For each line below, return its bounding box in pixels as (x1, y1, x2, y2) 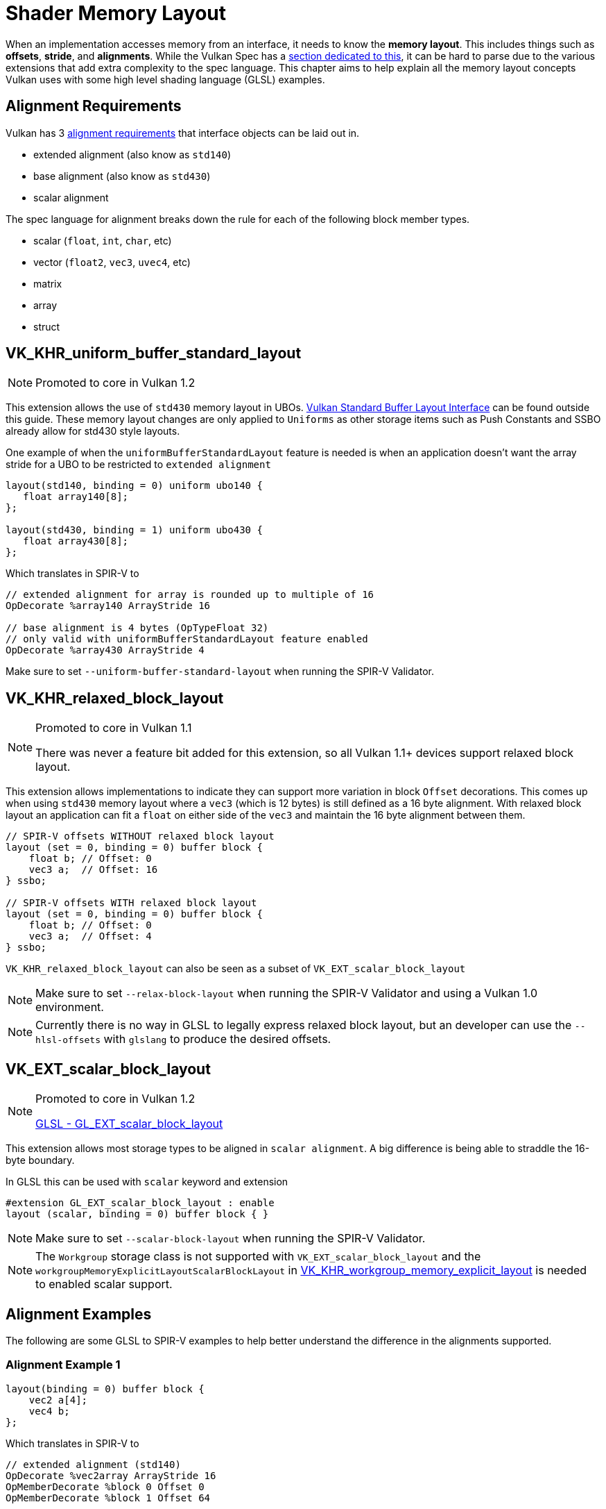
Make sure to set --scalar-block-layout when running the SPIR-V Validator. (35, 1231, 426, 1246)
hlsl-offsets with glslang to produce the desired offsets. (35, 1032, 331, 1047)
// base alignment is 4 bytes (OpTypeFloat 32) (6, 622, 269, 634)
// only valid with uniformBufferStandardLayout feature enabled (6, 633, 368, 645)
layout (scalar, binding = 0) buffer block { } (6, 1208, 269, 1220)
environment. (35, 1000, 104, 1015)
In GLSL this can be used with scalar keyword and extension (6, 1176, 288, 1188)
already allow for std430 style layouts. (6, 425, 180, 437)
